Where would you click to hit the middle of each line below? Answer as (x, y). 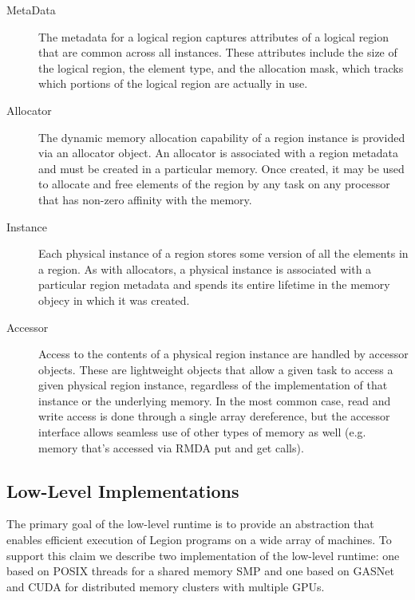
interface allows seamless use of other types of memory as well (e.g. (202, 432)
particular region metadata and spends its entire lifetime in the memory (214, 284)
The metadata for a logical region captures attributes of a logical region (214, 36)
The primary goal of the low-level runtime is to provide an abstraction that (190, 524)
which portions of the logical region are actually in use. (173, 83)
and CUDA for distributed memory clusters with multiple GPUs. (166, 586)
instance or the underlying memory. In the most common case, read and (215, 400)
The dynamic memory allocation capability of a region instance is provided (222, 137)
